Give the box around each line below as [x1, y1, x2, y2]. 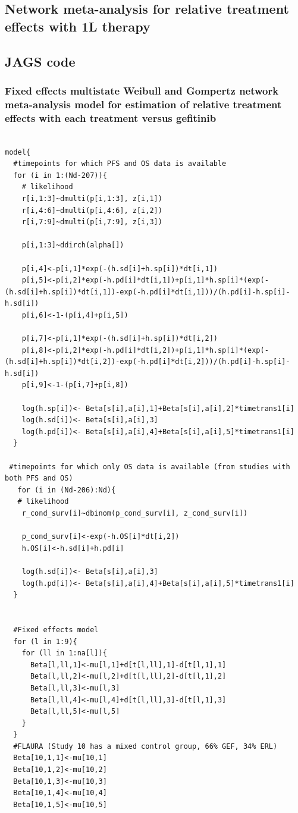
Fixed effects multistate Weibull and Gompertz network [5, 83, 279, 98]
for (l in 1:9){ [13, 637, 77, 646]
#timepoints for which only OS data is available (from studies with [9, 462, 290, 471]
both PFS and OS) [5, 474, 73, 483]
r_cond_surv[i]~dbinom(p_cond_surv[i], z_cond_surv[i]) [21, 509, 248, 518]
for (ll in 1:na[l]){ [21, 649, 107, 658]
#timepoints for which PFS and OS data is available [13, 159, 227, 168]
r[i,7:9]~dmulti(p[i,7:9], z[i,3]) [21, 218, 162, 227]
